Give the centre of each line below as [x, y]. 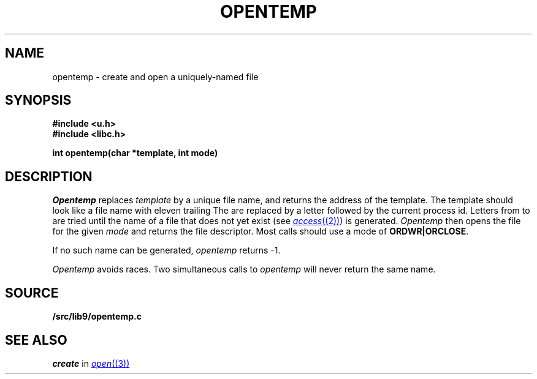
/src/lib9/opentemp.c [97, 317]
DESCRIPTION [49, 176]
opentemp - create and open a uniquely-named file [155, 77]
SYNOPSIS [38, 100]
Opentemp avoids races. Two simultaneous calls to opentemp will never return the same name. [244, 269]
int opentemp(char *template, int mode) [135, 153]
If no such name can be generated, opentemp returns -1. [166, 250]
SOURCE [32, 293]
